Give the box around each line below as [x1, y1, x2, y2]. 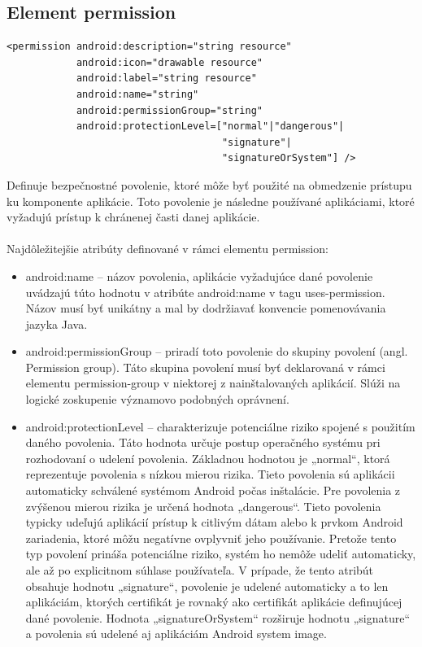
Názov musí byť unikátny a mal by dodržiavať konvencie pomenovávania [25, 299, 386, 317]
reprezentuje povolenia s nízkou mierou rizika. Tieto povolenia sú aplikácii [25, 466, 395, 483]
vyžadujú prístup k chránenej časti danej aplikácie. [7, 208, 260, 225]
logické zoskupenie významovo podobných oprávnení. [25, 391, 289, 408]
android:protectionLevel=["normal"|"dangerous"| [76, 120, 345, 133]
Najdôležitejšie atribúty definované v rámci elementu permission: [7, 240, 328, 257]
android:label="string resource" [76, 72, 257, 85]
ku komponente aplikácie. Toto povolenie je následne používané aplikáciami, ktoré [7, 192, 415, 209]
